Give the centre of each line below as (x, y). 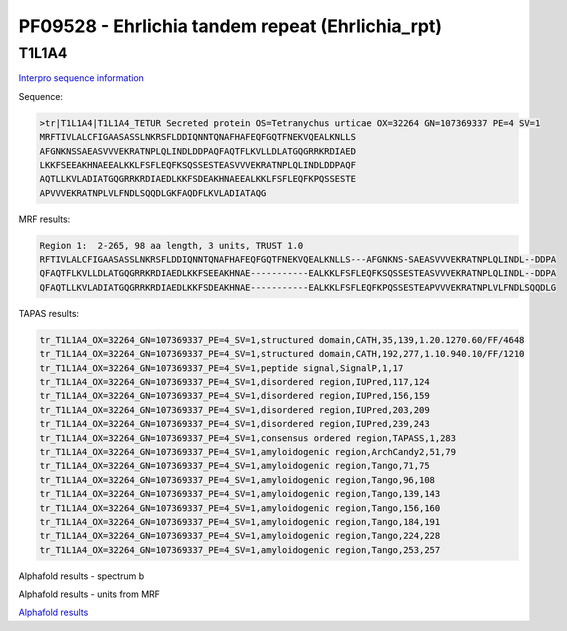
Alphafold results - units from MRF (89, 594)
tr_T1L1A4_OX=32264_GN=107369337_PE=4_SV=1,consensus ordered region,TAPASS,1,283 (248, 438)
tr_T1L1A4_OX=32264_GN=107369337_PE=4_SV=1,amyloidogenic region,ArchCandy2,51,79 (248, 451)
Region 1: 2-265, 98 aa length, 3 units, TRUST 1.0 (171, 245)
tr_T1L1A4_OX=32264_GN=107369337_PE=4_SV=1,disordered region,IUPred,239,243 (234, 424)
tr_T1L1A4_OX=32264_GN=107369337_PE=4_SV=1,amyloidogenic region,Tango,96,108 (237, 479)
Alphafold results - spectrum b (81, 576)
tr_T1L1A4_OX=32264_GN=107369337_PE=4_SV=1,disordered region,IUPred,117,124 (234, 381)
